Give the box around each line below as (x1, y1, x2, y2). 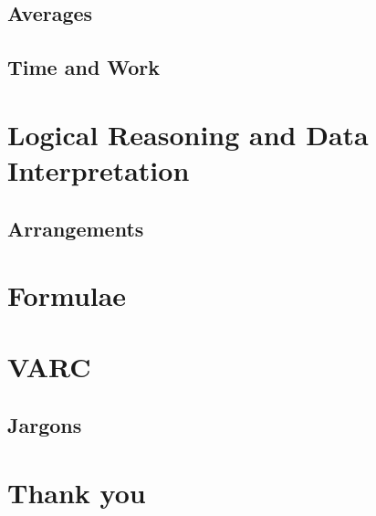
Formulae (7, 277, 127, 314)
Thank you (7, 473, 146, 511)
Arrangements (7, 214, 144, 242)
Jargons (7, 411, 82, 439)
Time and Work (7, 53, 161, 81)
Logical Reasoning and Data (7, 115, 369, 153)
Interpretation (7, 151, 190, 188)
